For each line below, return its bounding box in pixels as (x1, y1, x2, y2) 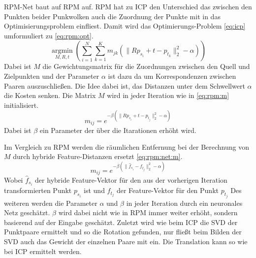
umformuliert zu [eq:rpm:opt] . (4, 30, 94, 40)
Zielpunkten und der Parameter (4, 70, 99, 81)
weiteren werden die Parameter (4, 197, 97, 208)
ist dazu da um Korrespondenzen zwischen (108, 70, 236, 81)
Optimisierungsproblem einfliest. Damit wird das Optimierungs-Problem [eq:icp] (4, 21, 246, 31)
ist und (84, 185, 105, 195)
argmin (51, 47, 73, 55)
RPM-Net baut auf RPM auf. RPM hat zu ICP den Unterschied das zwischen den (4, 1, 252, 11)
